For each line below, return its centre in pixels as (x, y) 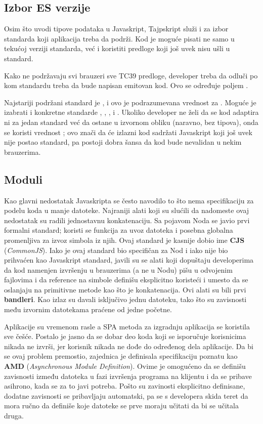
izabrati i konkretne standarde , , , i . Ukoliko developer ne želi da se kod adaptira (131, 112)
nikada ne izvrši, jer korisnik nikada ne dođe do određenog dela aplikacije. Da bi (129, 346)
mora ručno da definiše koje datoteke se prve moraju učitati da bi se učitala (121, 406)
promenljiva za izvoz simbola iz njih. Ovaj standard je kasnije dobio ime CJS (124, 240)
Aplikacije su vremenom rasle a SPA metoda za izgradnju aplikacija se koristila (127, 326)
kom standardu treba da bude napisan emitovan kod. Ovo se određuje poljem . (126, 85)
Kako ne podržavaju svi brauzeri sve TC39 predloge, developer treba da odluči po (131, 75)
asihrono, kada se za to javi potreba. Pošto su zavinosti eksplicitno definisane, (125, 386)
